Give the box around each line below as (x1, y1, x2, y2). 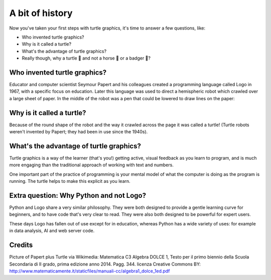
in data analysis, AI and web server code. (9, 228, 95, 234)
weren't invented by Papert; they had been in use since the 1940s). (9, 129, 148, 135)
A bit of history (9, 8, 73, 19)
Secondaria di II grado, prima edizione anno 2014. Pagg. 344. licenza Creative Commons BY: (9, 261, 201, 267)
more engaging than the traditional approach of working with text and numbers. (9, 162, 174, 168)
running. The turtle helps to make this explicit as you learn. (9, 178, 130, 184)
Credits (9, 241, 33, 249)
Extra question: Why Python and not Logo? (9, 191, 147, 200)
